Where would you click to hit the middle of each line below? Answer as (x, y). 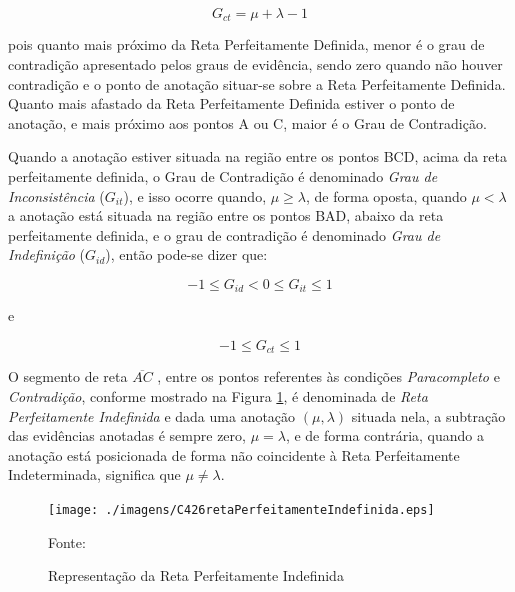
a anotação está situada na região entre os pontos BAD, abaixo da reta (226, 215)
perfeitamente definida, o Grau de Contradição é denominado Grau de (223, 176)
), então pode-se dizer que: (186, 254)
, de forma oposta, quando (386, 195)
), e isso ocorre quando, (195, 195)
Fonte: (67, 541)
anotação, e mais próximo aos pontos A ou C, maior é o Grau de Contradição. (247, 122)
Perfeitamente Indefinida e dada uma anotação (152, 415)
